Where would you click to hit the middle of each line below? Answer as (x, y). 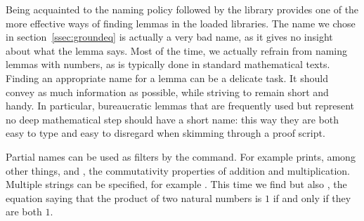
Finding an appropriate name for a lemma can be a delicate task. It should (167, 78)
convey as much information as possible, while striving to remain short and (167, 92)
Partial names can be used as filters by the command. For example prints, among (181, 156)
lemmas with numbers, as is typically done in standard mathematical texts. (168, 64)
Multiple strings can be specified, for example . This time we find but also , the (176, 184)
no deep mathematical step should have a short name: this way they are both (173, 119)
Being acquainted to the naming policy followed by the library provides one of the (182, 9)
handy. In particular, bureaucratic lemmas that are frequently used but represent (180, 106)
